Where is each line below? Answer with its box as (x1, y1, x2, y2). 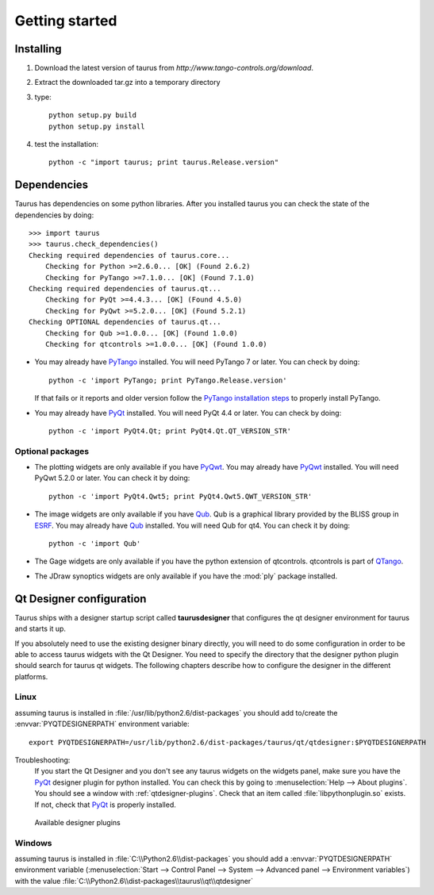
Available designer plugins (34, 817, 121, 827)
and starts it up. (14, 624, 67, 634)
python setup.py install (48, 121, 145, 131)
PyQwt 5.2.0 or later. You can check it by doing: (34, 473, 190, 483)
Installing (14, 42, 63, 56)
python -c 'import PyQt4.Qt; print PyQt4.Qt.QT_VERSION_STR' (48, 426, 291, 436)
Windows (14, 837, 52, 848)
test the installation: (34, 140, 99, 149)
